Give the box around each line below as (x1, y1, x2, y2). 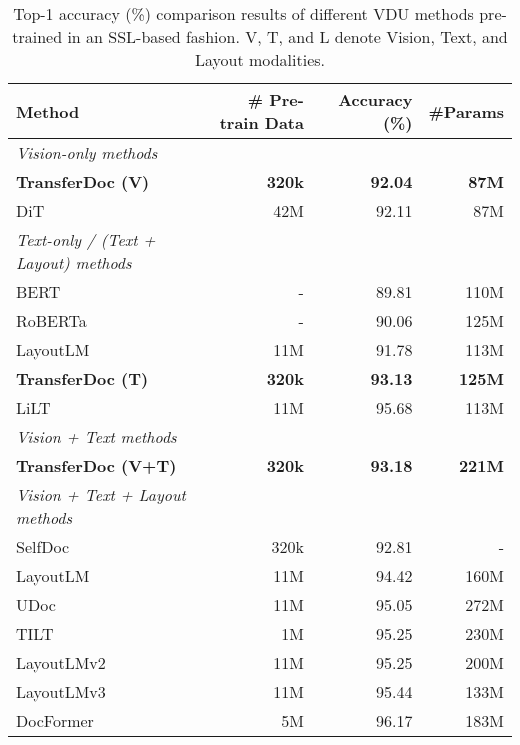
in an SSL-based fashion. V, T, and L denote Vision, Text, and (67, 25, 508, 48)
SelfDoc (16, 535, 70, 558)
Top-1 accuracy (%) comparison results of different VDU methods (13, 2, 474, 25)
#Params (428, 99, 504, 123)
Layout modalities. (194, 48, 326, 71)
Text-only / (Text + (16, 228, 156, 251)
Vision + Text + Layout (16, 483, 186, 506)
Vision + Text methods (16, 425, 177, 448)
